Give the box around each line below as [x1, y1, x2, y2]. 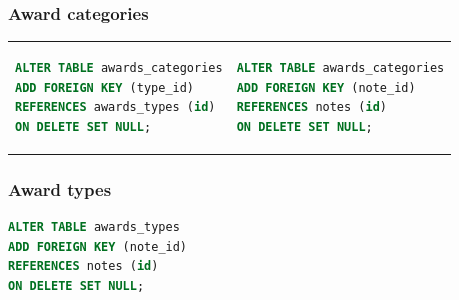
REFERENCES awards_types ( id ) [15, 100, 216, 115]
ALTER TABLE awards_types [8, 220, 180, 235]
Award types [8, 176, 112, 201]
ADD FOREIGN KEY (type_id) [15, 80, 195, 95]
